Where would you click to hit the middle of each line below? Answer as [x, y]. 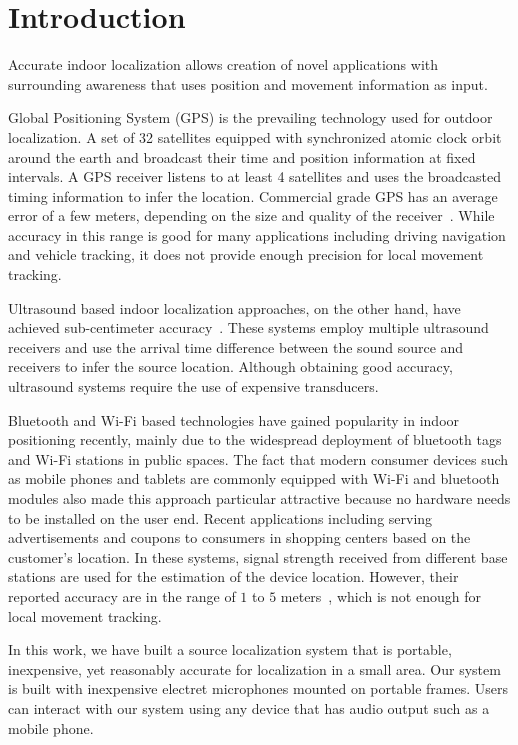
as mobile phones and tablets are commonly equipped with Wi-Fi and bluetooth [254, 478]
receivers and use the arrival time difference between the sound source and [236, 346]
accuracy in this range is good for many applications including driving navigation [257, 234]
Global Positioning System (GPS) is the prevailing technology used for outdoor [250, 117]
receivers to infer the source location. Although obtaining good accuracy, [230, 366]
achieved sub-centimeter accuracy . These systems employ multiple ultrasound [248, 327]
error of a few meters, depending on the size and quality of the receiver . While [251, 215]
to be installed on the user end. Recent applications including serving [220, 517]
